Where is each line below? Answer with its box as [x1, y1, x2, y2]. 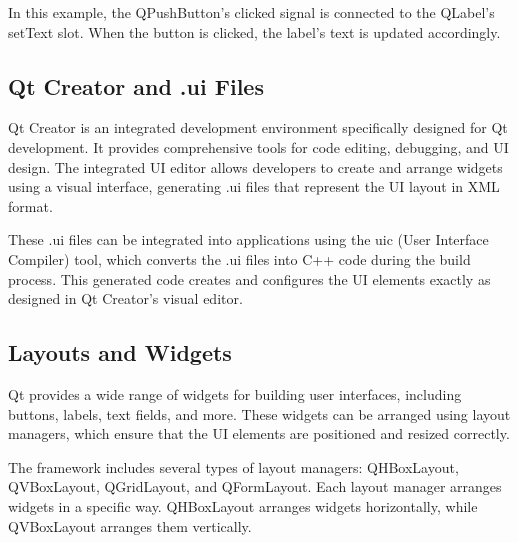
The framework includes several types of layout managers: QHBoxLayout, [8, 456, 459, 477]
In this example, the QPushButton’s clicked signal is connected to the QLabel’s [8, 2, 495, 22]
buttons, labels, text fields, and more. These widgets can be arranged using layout [8, 403, 511, 424]
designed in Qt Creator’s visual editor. [8, 288, 243, 309]
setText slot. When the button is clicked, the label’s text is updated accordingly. [8, 21, 501, 42]
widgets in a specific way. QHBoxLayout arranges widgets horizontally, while [8, 495, 478, 516]
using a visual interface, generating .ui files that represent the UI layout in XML [8, 176, 500, 197]
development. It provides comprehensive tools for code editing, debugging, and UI [8, 136, 509, 157]
